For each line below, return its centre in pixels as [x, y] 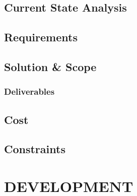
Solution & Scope [50, 66]
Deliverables [29, 91]
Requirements [41, 37]
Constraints [35, 149]
